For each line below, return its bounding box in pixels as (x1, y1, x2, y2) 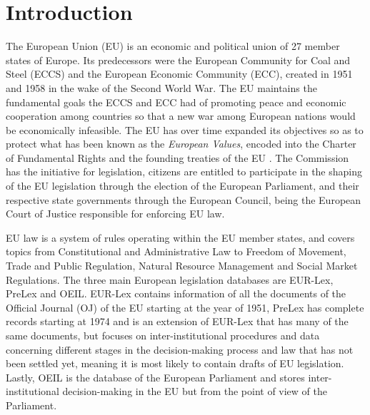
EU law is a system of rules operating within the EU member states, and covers (6, 230, 355, 245)
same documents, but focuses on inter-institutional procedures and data (6, 328, 320, 342)
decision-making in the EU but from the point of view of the (62, 384, 327, 399)
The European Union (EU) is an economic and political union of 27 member (6, 39, 340, 53)
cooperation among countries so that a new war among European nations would (6, 108, 356, 123)
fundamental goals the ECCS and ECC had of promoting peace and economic (6, 94, 346, 109)
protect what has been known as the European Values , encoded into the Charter (6, 136, 356, 151)
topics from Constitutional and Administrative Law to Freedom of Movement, (6, 244, 346, 259)
